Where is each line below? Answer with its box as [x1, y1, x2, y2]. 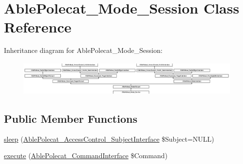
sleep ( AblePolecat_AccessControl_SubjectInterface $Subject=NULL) [4, 133, 214, 144]
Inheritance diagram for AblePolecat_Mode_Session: [4, 45, 163, 55]
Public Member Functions [4, 111, 137, 126]
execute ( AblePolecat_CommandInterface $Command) [4, 150, 168, 160]
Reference [4, 17, 72, 37]
